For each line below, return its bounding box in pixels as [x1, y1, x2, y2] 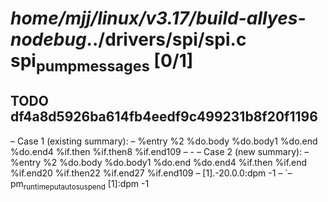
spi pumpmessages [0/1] [10, 50, 194, 76]
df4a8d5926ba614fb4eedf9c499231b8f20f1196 [10, 108, 318, 126]
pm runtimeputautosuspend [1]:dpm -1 [10, 177, 150, 192]
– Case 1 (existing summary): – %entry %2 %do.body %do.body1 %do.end [10, 135, 318, 147]
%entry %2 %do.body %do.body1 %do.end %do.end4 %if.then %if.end [10, 156, 308, 168]
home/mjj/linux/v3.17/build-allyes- [10, 7, 307, 30]
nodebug [10, 28, 87, 51]
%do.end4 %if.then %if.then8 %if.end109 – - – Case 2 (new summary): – [10, 145, 310, 157]
